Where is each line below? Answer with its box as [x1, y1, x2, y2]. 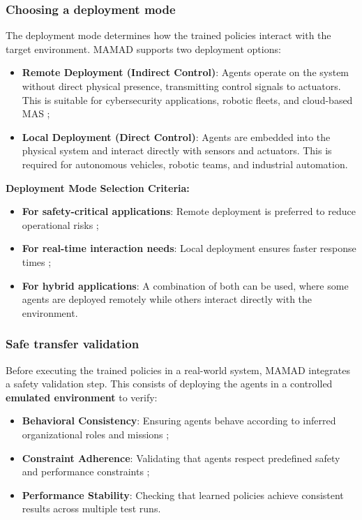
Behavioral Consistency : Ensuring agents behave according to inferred [22, 413, 336, 428]
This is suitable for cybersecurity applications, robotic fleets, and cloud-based [22, 92, 353, 107]
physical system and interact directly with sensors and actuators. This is [22, 143, 332, 158]
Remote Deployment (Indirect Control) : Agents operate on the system [22, 65, 349, 80]
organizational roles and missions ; [22, 426, 169, 441]
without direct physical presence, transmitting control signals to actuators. [22, 79, 341, 93]
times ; [22, 254, 52, 269]
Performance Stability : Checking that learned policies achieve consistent [22, 487, 344, 502]
